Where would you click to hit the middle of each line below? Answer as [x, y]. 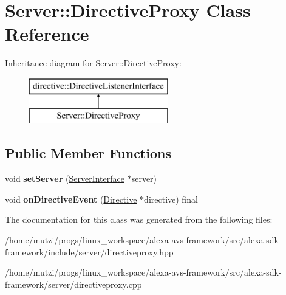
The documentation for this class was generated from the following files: [139, 219]
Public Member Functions [88, 153]
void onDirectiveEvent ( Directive [71, 199]
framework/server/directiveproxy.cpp [73, 284]
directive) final [171, 199]
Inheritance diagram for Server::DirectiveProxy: [93, 63]
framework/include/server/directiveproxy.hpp [89, 252]
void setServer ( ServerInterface [65, 179]
